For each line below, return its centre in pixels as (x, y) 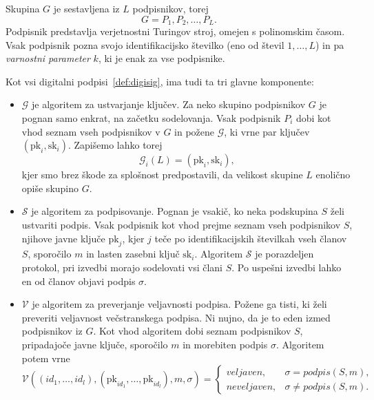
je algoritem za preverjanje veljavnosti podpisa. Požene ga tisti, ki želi (179, 304)
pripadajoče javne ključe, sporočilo (95, 344)
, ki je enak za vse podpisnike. (162, 58)
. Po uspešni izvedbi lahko (287, 267)
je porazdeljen (284, 254)
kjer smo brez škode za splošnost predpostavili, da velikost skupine (162, 175)
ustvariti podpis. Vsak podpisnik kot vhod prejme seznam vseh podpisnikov (181, 224)
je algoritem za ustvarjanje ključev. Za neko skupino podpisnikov (169, 104)
